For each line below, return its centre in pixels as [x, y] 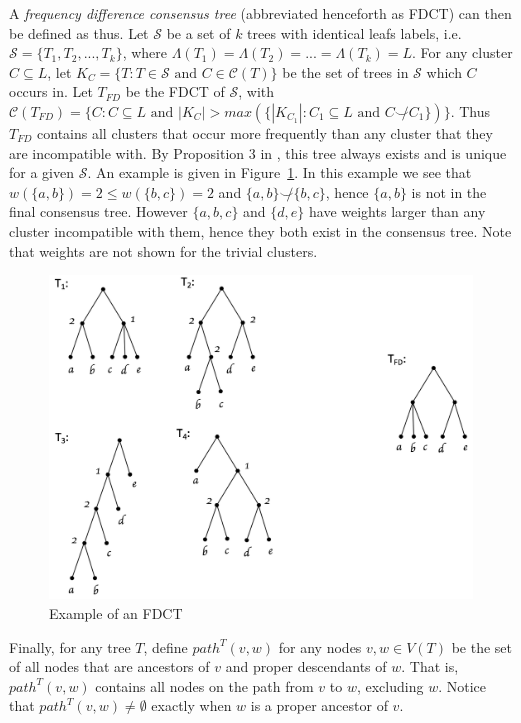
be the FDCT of [175, 91]
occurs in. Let [51, 91]
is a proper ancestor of [319, 705]
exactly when [191, 705]
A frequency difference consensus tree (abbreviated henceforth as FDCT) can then [260, 13]
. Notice [462, 685]
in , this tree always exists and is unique [383, 152]
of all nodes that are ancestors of [109, 666]
